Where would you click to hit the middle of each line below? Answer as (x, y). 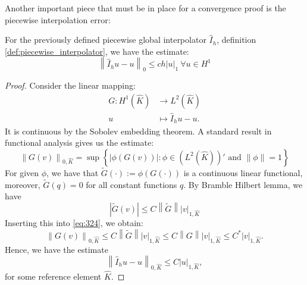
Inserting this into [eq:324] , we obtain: (74, 223)
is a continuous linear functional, (243, 172)
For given (22, 172)
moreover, (23, 184)
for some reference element (53, 276)
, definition (236, 40)
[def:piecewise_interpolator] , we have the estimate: (97, 51)
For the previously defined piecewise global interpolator (106, 40)
